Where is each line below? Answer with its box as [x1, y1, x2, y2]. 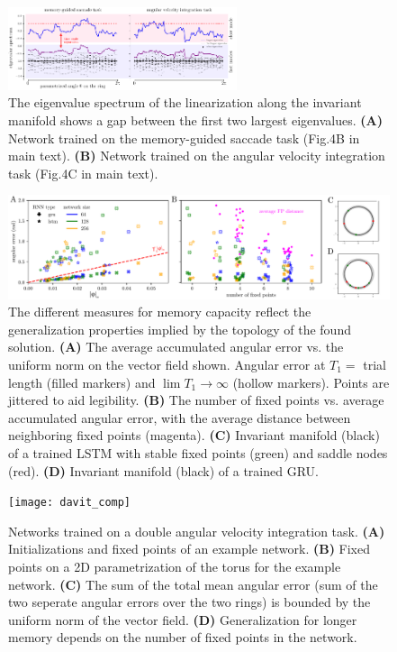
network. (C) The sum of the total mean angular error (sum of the [8, 574, 378, 593]
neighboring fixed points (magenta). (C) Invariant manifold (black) [8, 426, 380, 445]
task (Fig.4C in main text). [8, 163, 158, 182]
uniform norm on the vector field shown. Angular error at [8, 354, 326, 373]
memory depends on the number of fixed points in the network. [8, 628, 357, 647]
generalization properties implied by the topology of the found [8, 319, 351, 338]
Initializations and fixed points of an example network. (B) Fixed [8, 539, 371, 558]
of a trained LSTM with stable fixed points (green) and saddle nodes [8, 443, 388, 462]
